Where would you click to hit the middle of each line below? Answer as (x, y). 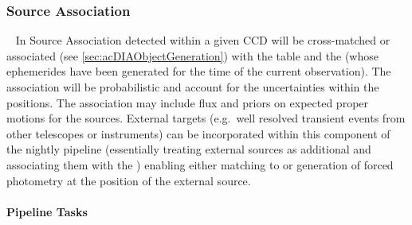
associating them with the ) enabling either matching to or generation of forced (200, 164)
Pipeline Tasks (47, 211)
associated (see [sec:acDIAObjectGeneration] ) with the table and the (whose (192, 55)
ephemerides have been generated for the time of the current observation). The (199, 71)
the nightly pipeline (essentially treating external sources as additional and (189, 149)
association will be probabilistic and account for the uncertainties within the (193, 87)
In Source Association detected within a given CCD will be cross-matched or (203, 40)
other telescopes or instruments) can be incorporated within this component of (198, 133)
